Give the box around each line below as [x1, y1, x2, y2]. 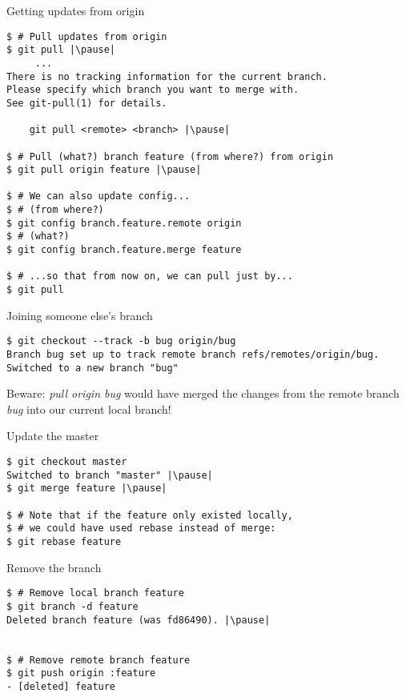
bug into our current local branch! [6, 400, 171, 417]
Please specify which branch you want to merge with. [6, 84, 299, 96]
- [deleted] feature [6, 680, 116, 692]
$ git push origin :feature [6, 667, 156, 679]
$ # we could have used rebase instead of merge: [6, 523, 276, 535]
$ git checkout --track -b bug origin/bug [6, 335, 236, 347]
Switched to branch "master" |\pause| [6, 469, 213, 481]
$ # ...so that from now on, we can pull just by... [6, 270, 293, 282]
